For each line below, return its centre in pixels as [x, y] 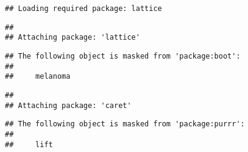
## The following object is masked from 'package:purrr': [125, 124]
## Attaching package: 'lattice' [73, 38]
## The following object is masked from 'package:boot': [123, 56]
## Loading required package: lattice [83, 9]
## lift [29, 144]
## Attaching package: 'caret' [68, 105]
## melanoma [38, 77]
